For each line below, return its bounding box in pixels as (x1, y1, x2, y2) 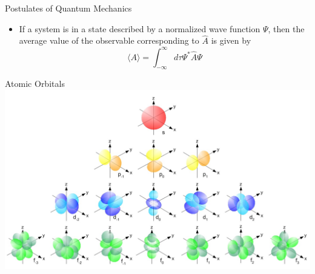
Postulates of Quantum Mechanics (5, 2, 132, 14)
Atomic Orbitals (5, 77, 65, 90)
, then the (268, 22, 305, 35)
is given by (211, 34, 251, 47)
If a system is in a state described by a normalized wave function (19, 22, 260, 35)
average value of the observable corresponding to (19, 34, 199, 47)
